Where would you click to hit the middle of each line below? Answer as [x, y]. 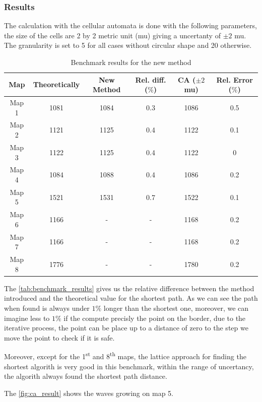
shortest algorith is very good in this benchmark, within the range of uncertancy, [129, 366]
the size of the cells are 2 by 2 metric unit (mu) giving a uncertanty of [112, 35]
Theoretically [56, 84]
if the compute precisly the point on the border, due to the [155, 318]
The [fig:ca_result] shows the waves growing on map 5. [89, 393]
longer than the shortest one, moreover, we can [176, 308]
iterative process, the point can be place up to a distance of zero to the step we [126, 328]
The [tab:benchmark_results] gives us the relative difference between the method [129, 288]
